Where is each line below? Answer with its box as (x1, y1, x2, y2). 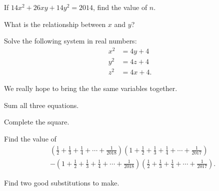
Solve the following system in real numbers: (4, 35, 137, 46)
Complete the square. (4, 116, 69, 127)
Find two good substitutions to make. (4, 177, 119, 187)
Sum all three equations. (4, 99, 79, 110)
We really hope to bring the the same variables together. (4, 83, 177, 93)
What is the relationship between (4, 18, 106, 29)
